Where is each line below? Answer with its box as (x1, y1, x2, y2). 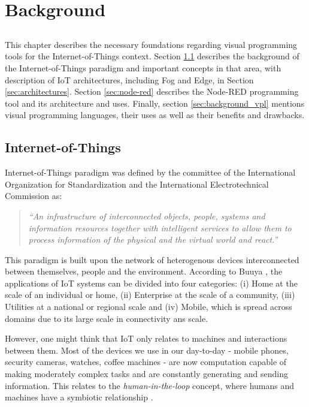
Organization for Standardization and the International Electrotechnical (5, 177, 269, 190)
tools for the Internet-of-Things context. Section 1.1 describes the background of (5, 50, 299, 62)
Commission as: (5, 189, 62, 202)
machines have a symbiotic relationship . (5, 391, 153, 403)
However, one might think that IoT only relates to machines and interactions (5, 332, 287, 345)
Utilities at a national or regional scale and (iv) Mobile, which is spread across (5, 300, 292, 313)
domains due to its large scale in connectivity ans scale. (5, 312, 208, 324)
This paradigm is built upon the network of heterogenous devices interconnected (5, 253, 299, 266)
